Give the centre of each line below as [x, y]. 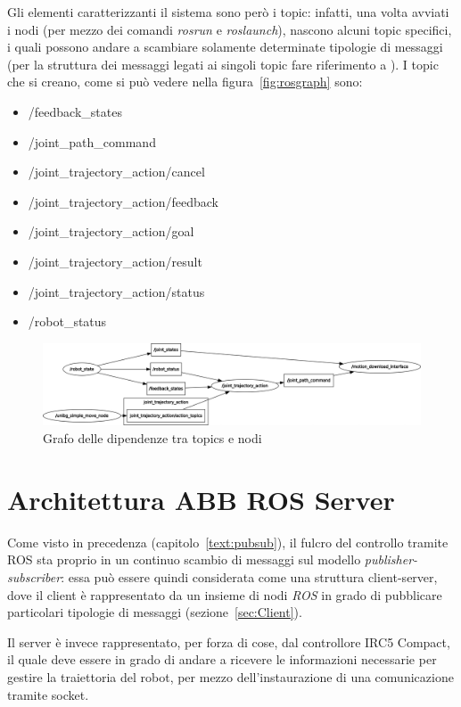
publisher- [391, 559]
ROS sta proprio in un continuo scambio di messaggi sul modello [184, 559]
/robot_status [67, 321]
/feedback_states [75, 111]
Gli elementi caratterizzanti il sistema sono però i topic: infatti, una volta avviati [228, 12]
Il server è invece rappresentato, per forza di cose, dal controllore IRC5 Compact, [229, 641]
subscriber [34, 576]
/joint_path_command [92, 141]
